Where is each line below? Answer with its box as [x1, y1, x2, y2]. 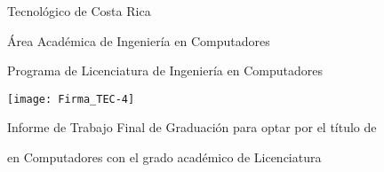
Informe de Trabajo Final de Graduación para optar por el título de [7, 118, 377, 137]
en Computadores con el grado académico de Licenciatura [7, 148, 322, 167]
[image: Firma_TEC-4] [7, 92, 135, 106]
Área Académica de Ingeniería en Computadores [7, 31, 270, 50]
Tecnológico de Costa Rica [7, 2, 151, 20]
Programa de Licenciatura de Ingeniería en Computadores [7, 61, 323, 80]
